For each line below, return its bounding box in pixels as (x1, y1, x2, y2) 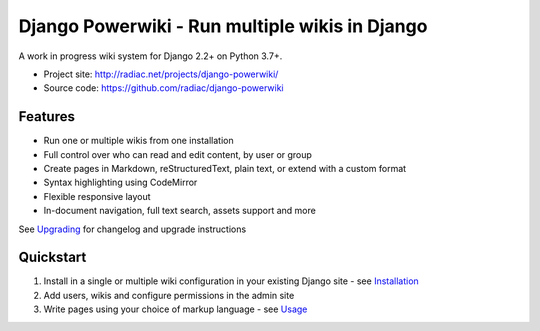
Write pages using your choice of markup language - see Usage (43, 303, 308, 315)
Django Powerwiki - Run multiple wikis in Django (18, 15, 428, 37)
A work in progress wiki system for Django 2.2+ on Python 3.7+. (18, 50, 283, 62)
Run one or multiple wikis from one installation (43, 135, 234, 147)
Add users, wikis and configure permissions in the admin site (43, 289, 295, 301)
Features (18, 108, 75, 125)
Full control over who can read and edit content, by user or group (43, 148, 312, 160)
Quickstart (18, 249, 87, 266)
